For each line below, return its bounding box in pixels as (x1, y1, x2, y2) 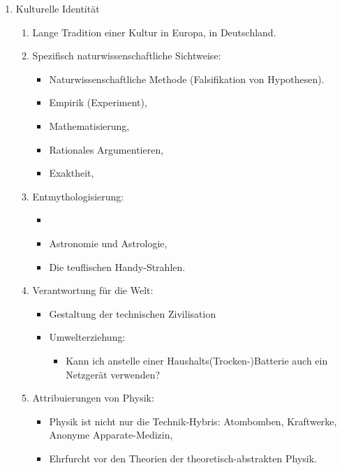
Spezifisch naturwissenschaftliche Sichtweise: (32, 48, 221, 63)
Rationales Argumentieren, (49, 142, 164, 156)
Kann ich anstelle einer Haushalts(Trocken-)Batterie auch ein (66, 353, 328, 367)
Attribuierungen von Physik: (32, 390, 154, 405)
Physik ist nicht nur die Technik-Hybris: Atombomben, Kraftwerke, (49, 413, 337, 428)
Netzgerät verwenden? (66, 367, 161, 381)
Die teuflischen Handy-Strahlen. (49, 259, 186, 274)
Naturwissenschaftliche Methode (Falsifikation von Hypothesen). (49, 71, 325, 86)
